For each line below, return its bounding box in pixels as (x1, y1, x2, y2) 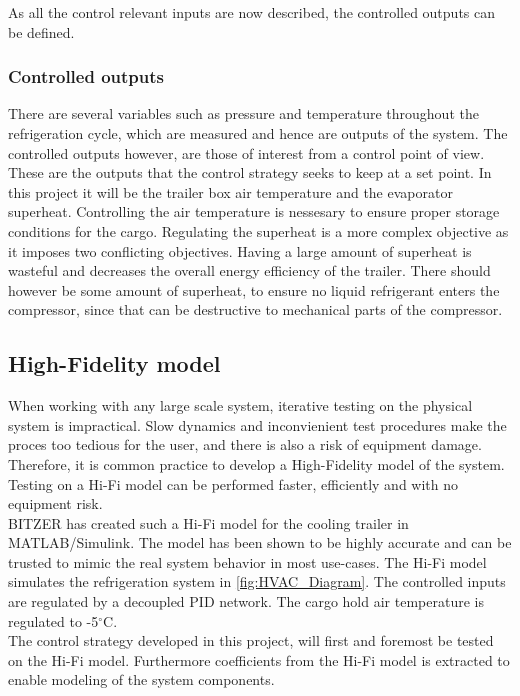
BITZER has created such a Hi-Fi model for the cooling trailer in (8, 512, 409, 533)
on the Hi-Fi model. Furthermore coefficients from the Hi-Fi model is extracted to (8, 649, 510, 670)
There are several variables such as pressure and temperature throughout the (8, 103, 479, 124)
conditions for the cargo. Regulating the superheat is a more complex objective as (8, 220, 509, 241)
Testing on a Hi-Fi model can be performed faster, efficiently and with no (8, 473, 459, 494)
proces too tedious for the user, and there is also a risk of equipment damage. (8, 434, 482, 455)
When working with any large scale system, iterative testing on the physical (8, 395, 473, 416)
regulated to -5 (8, 610, 99, 631)
